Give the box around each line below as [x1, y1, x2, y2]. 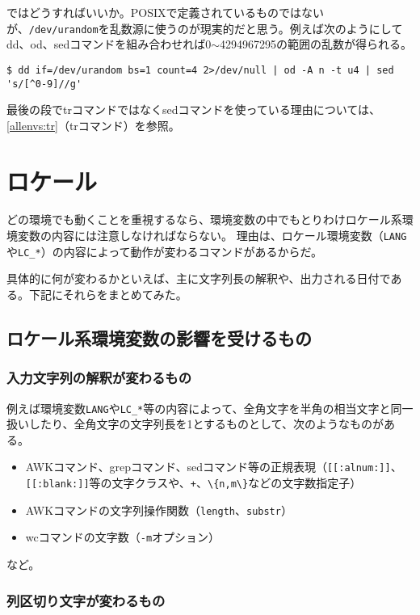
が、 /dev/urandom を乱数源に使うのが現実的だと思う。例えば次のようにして [6, 19, 403, 36]
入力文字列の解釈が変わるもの [6, 368, 192, 388]
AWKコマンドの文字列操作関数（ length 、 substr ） [25, 501, 292, 518]
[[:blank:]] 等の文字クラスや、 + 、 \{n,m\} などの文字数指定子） [25, 474, 362, 491]
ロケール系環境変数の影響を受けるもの [6, 325, 312, 350]
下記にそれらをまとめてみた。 [28, 285, 187, 302]
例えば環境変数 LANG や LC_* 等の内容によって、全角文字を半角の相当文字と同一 [6, 399, 414, 416]
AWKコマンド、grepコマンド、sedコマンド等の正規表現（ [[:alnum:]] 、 [25, 458, 402, 475]
